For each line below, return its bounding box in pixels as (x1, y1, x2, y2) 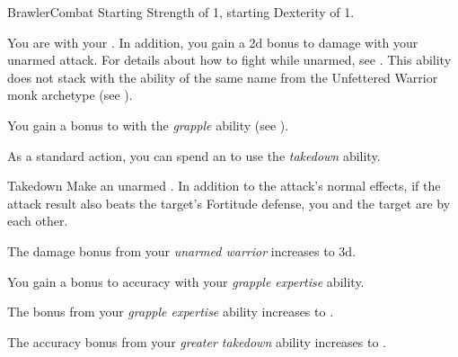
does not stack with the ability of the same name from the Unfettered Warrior (7, 67, 438, 86)
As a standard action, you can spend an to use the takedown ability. (7, 146, 381, 165)
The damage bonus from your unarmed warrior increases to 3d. (7, 241, 357, 260)
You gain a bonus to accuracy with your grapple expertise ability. (7, 272, 365, 290)
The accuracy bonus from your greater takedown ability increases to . (7, 332, 387, 351)
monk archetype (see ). (7, 85, 133, 104)
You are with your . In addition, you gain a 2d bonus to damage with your (7, 32, 418, 51)
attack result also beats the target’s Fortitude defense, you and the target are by (7, 193, 451, 212)
